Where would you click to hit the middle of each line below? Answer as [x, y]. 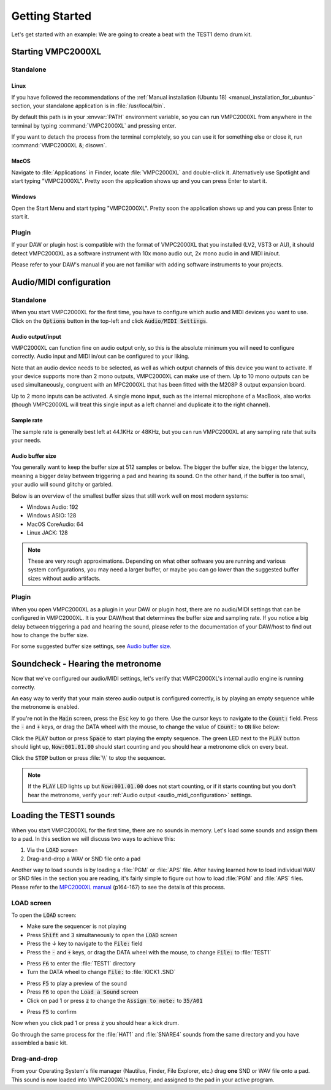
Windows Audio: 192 [53, 507]
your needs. [27, 440]
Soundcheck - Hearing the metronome [86, 664]
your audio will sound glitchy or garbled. [62, 484]
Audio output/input [36, 336]
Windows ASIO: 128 [51, 516]
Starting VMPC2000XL [56, 52]
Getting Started [51, 16]
